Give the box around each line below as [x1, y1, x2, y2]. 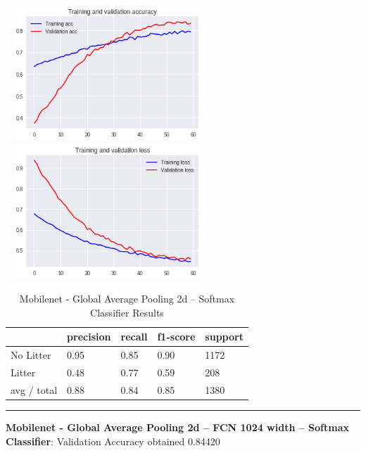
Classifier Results [90, 305, 164, 319]
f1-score [157, 329, 196, 344]
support [205, 329, 244, 344]
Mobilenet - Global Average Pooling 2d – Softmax [19, 291, 235, 306]
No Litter [11, 347, 51, 362]
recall [120, 329, 148, 344]
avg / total [11, 382, 58, 397]
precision [67, 329, 111, 344]
